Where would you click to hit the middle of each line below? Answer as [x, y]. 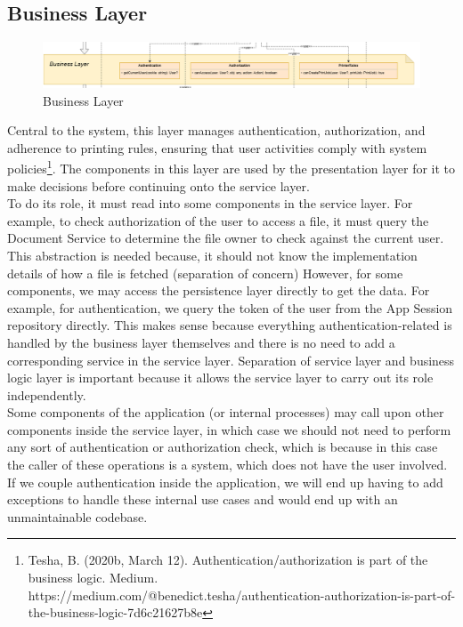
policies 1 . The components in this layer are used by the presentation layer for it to [231, 167]
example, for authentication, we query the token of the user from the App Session [230, 307]
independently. [47, 394]
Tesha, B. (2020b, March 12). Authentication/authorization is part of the [228, 560]
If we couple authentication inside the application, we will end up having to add [225, 482]
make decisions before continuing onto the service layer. [158, 185]
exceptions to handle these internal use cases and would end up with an [203, 499]
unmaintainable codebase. [77, 516]
